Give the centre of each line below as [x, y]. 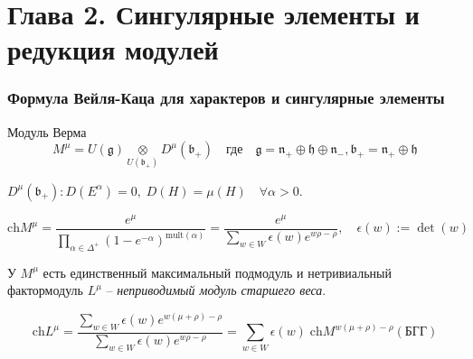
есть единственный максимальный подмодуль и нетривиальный [217, 272]
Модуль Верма [47, 131]
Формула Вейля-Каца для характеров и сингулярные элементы [226, 98]
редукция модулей [113, 49]
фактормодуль [45, 290]
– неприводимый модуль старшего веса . [216, 290]
